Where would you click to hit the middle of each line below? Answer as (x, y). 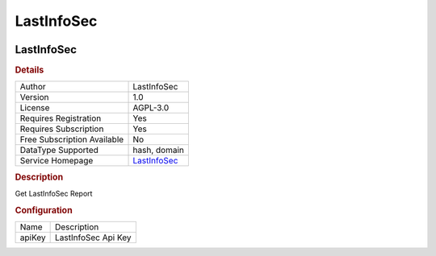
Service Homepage (57, 161)
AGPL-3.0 (151, 108)
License (35, 108)
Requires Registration (61, 118)
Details (29, 70)
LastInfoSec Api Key (93, 237)
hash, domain (159, 151)
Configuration (44, 210)
